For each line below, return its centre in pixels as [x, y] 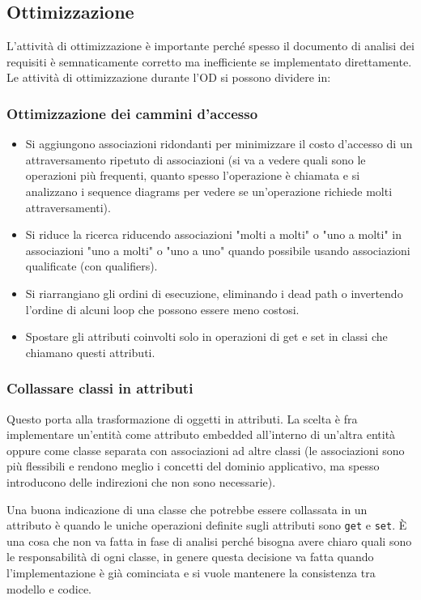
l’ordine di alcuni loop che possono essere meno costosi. [162, 309]
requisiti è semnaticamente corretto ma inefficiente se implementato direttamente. [209, 61]
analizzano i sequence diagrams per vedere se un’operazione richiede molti [209, 191]
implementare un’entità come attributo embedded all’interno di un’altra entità [201, 434]
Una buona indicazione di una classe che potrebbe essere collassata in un [187, 509]
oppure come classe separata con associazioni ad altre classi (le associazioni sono [206, 450]
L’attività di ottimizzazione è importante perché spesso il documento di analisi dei [210, 46]
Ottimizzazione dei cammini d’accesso [132, 113]
